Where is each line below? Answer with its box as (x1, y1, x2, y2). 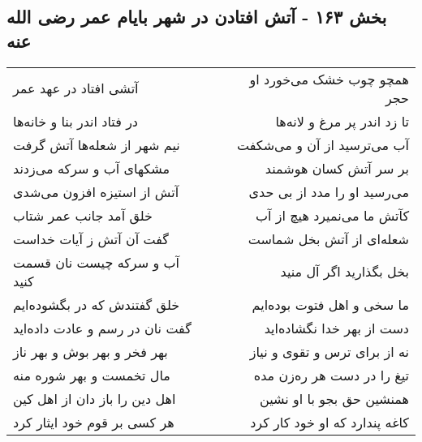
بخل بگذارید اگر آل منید (280, 262, 409, 281)
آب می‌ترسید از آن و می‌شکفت (236, 135, 409, 154)
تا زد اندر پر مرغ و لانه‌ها (275, 111, 409, 131)
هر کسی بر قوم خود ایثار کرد (13, 412, 174, 431)
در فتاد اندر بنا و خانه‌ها (13, 111, 138, 131)
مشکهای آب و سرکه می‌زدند (13, 158, 170, 178)
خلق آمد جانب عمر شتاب (13, 205, 153, 225)
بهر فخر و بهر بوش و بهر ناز (13, 341, 168, 361)
